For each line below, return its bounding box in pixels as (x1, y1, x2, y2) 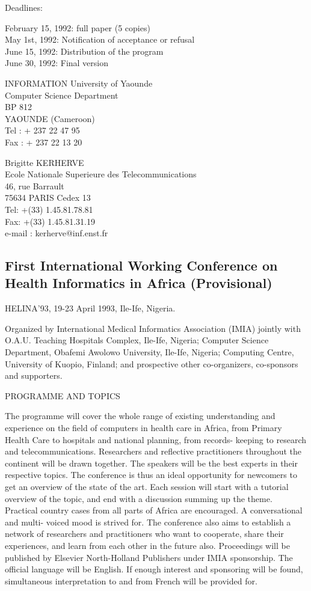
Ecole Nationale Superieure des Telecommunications (5, 168, 197, 180)
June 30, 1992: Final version (5, 57, 109, 69)
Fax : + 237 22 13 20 (5, 135, 82, 148)
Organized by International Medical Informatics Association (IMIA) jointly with (5, 322, 301, 334)
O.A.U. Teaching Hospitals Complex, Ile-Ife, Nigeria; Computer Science (5, 334, 269, 346)
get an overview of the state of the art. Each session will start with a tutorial (5, 480, 289, 492)
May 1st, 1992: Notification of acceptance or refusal (5, 33, 195, 46)
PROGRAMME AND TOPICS (5, 389, 120, 402)
